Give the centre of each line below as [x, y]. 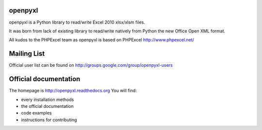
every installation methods [48, 100]
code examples [36, 113]
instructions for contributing [49, 120]
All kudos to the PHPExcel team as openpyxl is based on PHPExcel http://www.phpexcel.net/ [101, 40]
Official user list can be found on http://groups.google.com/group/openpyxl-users [91, 65]
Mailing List [27, 54]
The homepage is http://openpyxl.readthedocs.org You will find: [73, 91]
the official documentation [47, 106]
